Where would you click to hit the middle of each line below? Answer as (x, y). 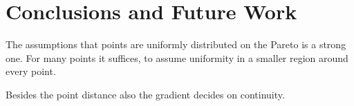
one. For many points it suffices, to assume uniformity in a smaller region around (177, 57)
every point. (31, 71)
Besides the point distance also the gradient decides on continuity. (145, 94)
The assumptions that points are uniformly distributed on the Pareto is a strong (176, 44)
